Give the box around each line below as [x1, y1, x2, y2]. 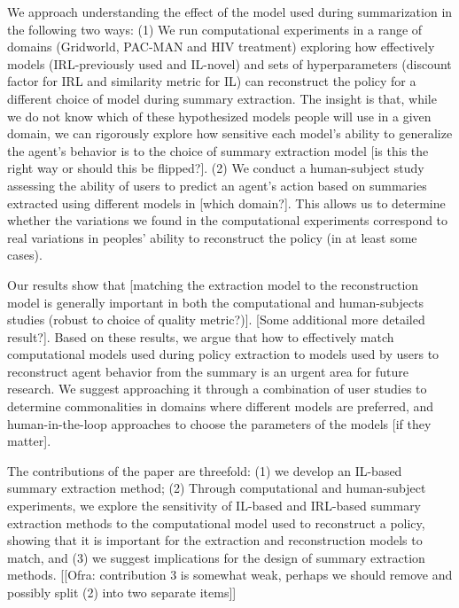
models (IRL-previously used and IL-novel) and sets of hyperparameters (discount [7, 54, 452, 73]
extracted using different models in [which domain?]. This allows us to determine [7, 193, 446, 212]
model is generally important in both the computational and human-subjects [7, 292, 424, 311]
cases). [7, 246, 43, 264]
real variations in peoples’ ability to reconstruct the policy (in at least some [7, 228, 417, 246]
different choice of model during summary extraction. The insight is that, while [7, 89, 437, 107]
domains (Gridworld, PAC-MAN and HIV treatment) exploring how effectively [7, 37, 435, 56]
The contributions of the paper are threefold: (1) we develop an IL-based [7, 461, 402, 479]
